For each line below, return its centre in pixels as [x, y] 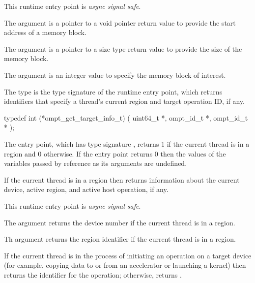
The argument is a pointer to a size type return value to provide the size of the [123, 48]
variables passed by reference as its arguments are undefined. [96, 163]
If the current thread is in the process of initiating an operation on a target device [128, 255]
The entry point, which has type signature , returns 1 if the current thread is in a [127, 143]
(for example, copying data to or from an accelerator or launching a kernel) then [125, 265]
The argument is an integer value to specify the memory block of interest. [115, 75]
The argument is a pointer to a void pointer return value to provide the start [120, 22]
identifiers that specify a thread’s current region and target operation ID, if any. [124, 101]
